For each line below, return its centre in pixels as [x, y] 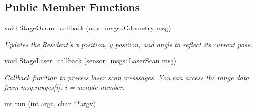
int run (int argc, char [38, 103]
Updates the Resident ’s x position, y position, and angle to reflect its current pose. [128, 44]
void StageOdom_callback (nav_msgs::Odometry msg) [88, 28]
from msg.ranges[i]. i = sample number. [64, 87]
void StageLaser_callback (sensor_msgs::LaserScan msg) [90, 61]
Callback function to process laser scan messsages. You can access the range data [127, 77]
